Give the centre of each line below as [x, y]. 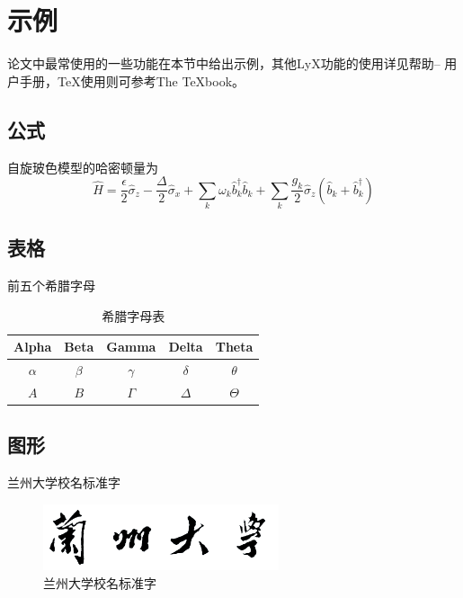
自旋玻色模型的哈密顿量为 [83, 167]
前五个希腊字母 [51, 286]
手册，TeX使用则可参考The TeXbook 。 [132, 80]
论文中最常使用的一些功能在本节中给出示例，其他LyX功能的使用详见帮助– [224, 63]
